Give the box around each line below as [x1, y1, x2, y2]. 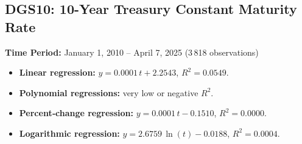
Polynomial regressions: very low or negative [19, 86, 198, 99]
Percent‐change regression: [19, 106, 133, 119]
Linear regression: [19, 66, 96, 79]
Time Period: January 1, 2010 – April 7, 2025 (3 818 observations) [5, 45, 259, 58]
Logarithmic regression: [19, 126, 120, 139]
